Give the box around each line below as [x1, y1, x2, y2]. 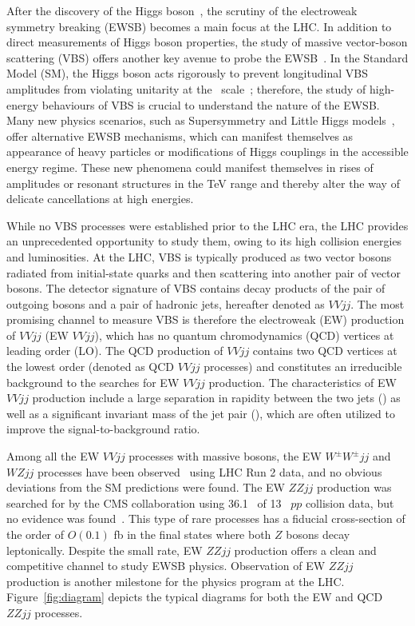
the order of [6, 526, 65, 542]
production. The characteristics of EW [208, 373, 397, 390]
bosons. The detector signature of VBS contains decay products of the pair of [6, 280, 385, 297]
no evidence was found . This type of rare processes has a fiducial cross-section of [6, 510, 405, 527]
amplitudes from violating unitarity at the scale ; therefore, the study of [6, 80, 366, 97]
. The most [350, 295, 405, 312]
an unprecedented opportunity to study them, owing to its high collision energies [6, 233, 402, 249]
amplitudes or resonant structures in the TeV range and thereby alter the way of [6, 174, 400, 191]
